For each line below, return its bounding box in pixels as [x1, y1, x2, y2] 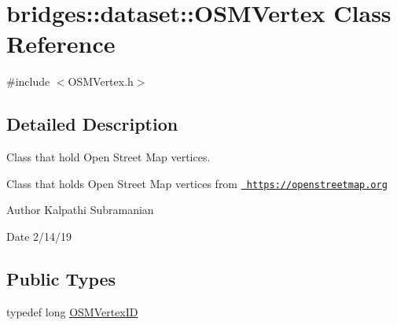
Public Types [6, 266, 116, 290]
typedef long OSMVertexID [6, 303, 138, 319]
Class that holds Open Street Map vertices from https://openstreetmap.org [6, 175, 388, 191]
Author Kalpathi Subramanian [6, 201, 154, 218]
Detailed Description [6, 112, 178, 136]
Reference [6, 28, 116, 60]
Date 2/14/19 [6, 227, 72, 244]
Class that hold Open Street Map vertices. [6, 149, 211, 165]
